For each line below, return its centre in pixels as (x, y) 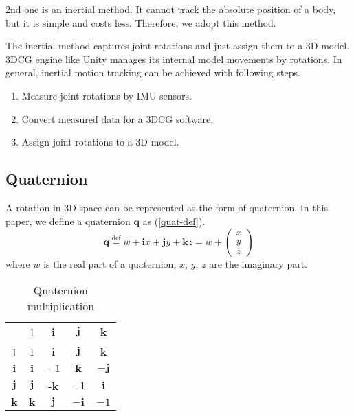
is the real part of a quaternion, (110, 264)
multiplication (61, 305)
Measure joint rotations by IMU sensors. (107, 95)
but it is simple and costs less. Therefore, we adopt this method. (141, 22)
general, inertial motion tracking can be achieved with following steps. (153, 72)
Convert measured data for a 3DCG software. (118, 118)
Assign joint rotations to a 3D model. (100, 142)
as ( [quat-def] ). (174, 221)
